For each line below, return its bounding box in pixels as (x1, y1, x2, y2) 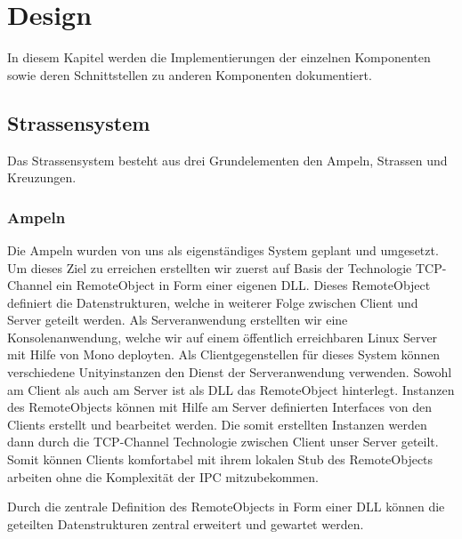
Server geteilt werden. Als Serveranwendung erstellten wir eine (7, 310, 348, 329)
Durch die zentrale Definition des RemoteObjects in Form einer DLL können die (7, 497, 445, 516)
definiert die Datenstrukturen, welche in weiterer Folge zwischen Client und (7, 293, 418, 311)
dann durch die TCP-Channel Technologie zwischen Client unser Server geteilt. (7, 432, 439, 451)
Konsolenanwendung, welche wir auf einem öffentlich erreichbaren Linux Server (7, 327, 438, 346)
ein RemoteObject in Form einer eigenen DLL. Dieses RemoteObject (56, 276, 431, 294)
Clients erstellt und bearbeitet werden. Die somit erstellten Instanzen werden (7, 414, 427, 433)
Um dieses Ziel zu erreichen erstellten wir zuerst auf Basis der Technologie (7, 258, 412, 277)
